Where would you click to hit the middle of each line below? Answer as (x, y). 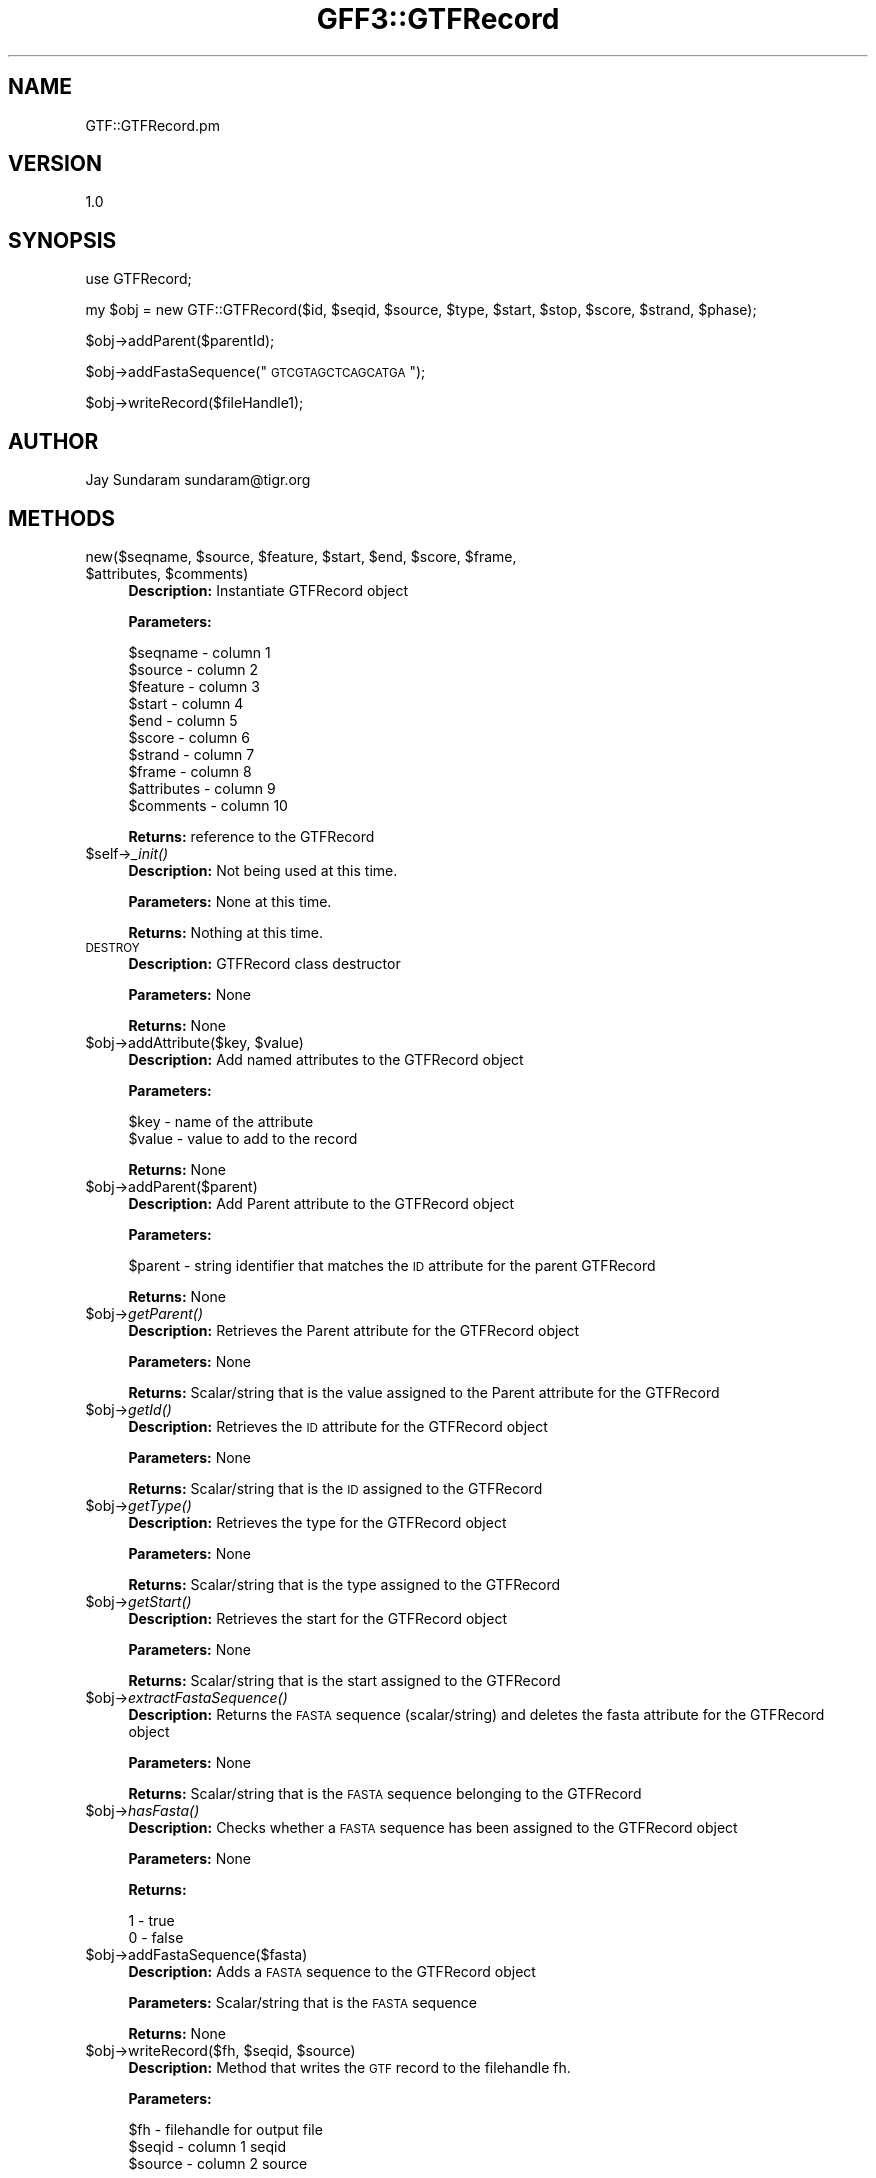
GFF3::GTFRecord (438, 19)
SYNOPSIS (62, 240)
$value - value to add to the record (243, 1138)
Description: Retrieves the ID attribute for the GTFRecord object (338, 1426)
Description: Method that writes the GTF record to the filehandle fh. (349, 2067)
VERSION (55, 164)
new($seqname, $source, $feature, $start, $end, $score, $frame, (301, 556)
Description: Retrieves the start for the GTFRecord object (317, 1618)
